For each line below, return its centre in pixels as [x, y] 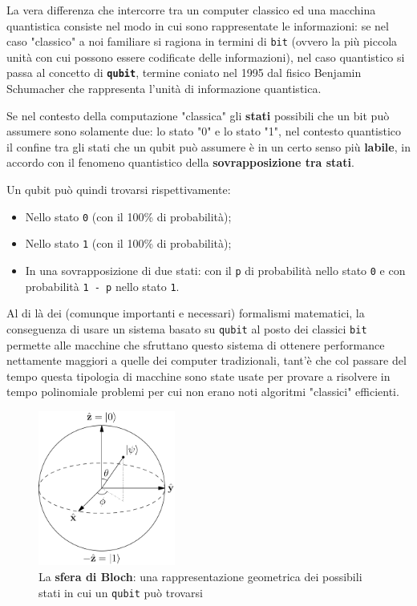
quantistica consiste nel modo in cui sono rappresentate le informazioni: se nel [198, 25]
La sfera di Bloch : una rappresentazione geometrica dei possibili [200, 577]
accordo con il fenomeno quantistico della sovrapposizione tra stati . [180, 162]
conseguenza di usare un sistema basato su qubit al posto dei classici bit [187, 328]
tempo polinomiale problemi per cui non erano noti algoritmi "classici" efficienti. [203, 392]
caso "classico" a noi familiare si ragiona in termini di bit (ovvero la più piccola [202, 41]
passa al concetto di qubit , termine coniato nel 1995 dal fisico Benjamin [184, 73]
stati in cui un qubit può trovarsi [121, 592]
